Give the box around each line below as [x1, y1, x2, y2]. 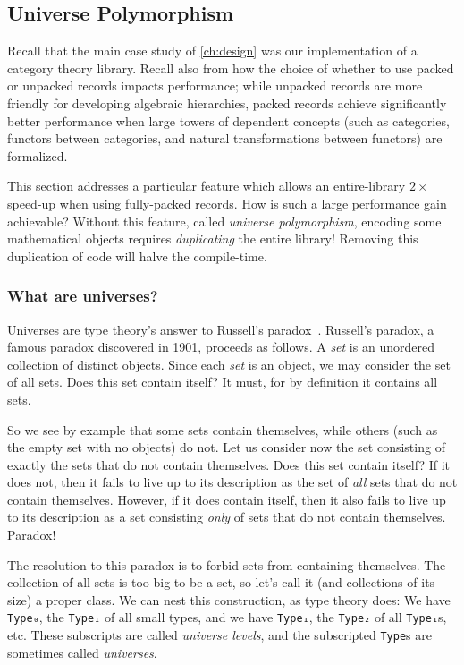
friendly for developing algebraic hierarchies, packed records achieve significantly [7, 93, 447, 112]
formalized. [7, 146, 68, 165]
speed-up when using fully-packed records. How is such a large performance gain [7, 193, 447, 212]
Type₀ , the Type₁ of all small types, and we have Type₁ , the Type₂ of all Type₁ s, [7, 608, 447, 627]
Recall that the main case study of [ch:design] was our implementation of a [7, 41, 418, 60]
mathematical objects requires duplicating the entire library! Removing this [7, 229, 418, 248]
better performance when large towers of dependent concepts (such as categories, [7, 111, 450, 130]
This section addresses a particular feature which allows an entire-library [7, 176, 406, 195]
